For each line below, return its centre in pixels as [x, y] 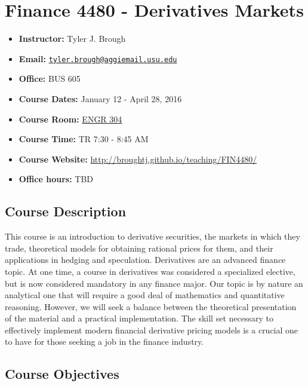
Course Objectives [62, 374]
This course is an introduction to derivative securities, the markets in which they [153, 236]
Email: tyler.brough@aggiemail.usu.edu [98, 58]
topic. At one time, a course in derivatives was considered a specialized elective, [150, 271]
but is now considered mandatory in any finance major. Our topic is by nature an [154, 283]
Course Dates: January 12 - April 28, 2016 [100, 98]
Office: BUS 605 [50, 79]
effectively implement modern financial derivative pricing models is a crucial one [152, 330]
